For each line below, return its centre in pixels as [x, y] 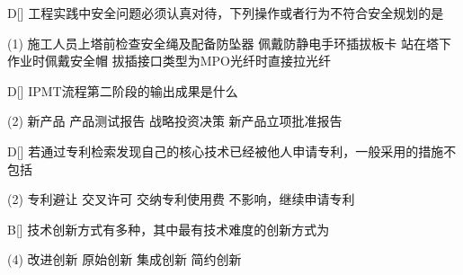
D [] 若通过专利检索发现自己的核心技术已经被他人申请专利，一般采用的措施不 [232, 151]
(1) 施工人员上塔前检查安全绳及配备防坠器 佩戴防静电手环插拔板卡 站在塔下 [229, 43]
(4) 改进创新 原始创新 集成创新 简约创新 [125, 259]
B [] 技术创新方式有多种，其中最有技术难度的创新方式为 [169, 229]
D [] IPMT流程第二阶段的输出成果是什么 [123, 90]
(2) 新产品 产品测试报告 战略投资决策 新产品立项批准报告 [175, 121]
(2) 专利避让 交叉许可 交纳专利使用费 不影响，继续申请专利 [181, 199]
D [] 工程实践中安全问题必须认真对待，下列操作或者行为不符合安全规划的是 [226, 13]
